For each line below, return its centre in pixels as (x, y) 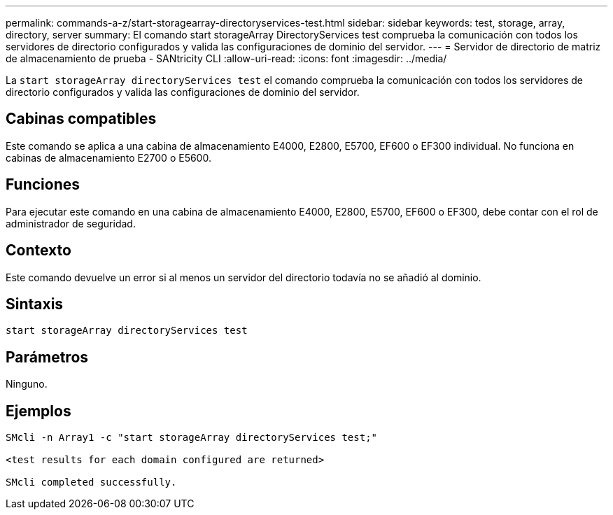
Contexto (38, 251)
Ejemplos (38, 411)
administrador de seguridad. (71, 223)
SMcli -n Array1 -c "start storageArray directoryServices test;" (192, 438)
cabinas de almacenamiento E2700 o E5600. (108, 157)
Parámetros (47, 357)
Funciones (43, 185)
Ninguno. (27, 384)
